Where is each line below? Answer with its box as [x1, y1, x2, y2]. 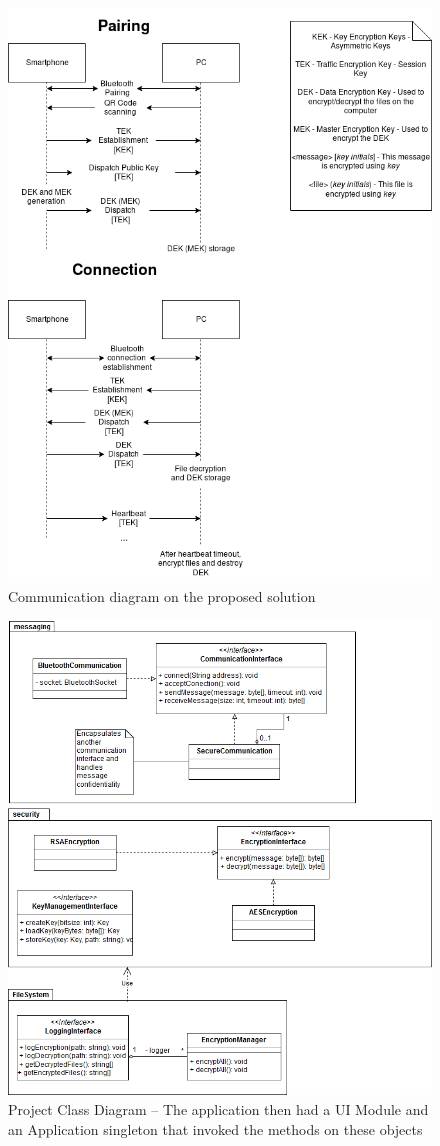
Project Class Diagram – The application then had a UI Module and [8, 1098, 429, 1119]
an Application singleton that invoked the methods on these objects [8, 1118, 423, 1139]
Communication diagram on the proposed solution [8, 586, 316, 607]
